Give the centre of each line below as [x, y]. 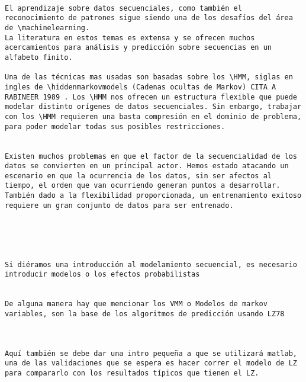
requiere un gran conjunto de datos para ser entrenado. [119, 205]
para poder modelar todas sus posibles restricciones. [115, 126]
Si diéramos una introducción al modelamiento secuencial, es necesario [151, 264]
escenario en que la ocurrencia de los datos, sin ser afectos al [138, 176]
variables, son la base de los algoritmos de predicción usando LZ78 [145, 314]
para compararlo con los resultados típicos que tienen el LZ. [132, 373]
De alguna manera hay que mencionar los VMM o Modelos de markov [136, 304]
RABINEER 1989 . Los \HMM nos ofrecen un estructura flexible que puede [151, 97]
